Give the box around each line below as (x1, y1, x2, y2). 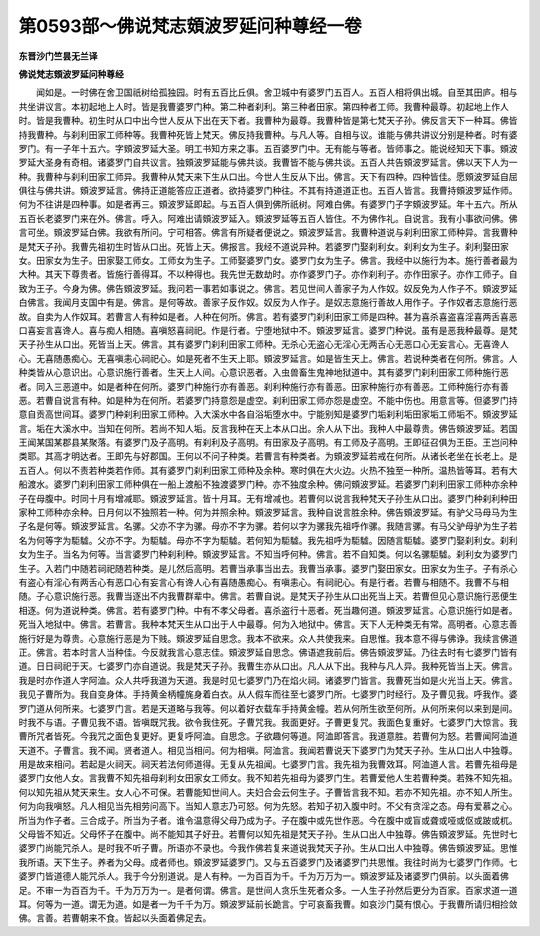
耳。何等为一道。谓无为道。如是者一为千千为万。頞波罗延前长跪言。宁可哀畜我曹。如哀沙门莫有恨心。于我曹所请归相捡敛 (18, 898, 518, 910)
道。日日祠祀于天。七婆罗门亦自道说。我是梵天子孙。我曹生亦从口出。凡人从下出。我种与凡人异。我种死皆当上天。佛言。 (18, 660, 518, 672)
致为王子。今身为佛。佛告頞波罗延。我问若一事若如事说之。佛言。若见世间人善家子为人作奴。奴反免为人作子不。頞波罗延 (18, 282, 518, 294)
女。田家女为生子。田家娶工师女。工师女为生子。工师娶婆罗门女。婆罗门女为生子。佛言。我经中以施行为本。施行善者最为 (18, 255, 518, 267)
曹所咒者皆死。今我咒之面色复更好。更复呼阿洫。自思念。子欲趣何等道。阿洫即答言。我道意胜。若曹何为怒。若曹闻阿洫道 (18, 730, 518, 742)
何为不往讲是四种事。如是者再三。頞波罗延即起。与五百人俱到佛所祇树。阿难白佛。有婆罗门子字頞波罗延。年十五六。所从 (18, 198, 518, 210)
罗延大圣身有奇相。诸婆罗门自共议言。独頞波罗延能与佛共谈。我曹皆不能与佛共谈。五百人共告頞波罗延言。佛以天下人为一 (18, 156, 518, 169)
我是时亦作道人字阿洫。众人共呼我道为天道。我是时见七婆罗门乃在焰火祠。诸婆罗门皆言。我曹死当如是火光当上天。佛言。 (18, 674, 518, 686)
